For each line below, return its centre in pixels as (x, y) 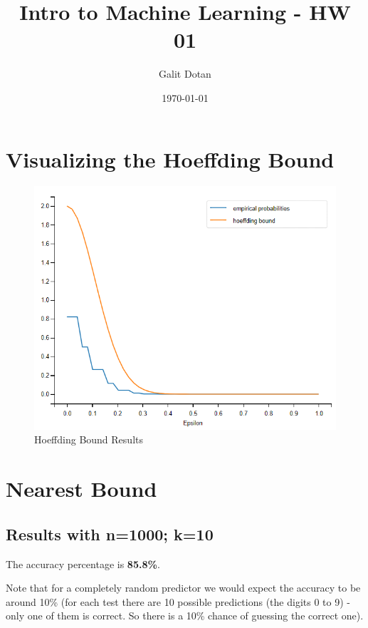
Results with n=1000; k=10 (110, 534)
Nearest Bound (82, 489)
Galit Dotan (185, 74)
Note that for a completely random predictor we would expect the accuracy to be (183, 588)
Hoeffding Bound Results (89, 439)
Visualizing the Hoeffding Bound (170, 159)
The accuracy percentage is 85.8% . (83, 563)
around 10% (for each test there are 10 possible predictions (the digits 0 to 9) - (178, 601)
